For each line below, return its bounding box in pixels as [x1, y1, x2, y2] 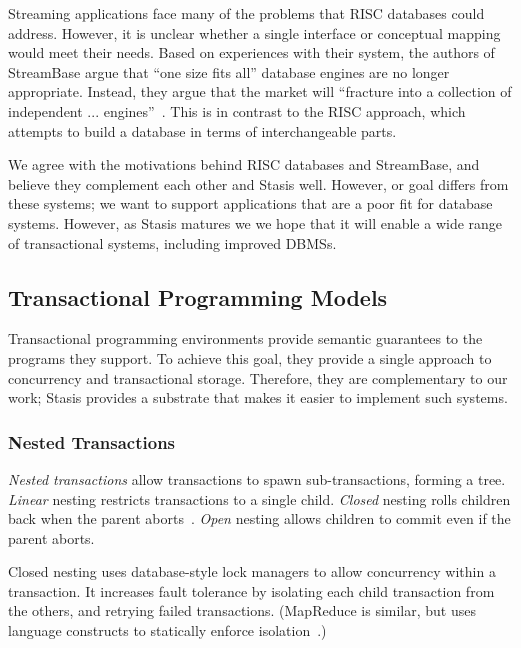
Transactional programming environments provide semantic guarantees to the [8, 328, 483, 349]
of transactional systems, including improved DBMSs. [8, 232, 337, 253]
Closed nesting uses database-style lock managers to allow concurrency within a [8, 561, 496, 582]
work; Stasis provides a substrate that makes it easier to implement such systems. [8, 387, 508, 408]
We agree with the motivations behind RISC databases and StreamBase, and [8, 154, 480, 175]
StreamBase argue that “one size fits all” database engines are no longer [8, 61, 450, 82]
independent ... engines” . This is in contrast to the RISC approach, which [8, 100, 466, 121]
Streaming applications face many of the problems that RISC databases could [8, 3, 485, 23]
